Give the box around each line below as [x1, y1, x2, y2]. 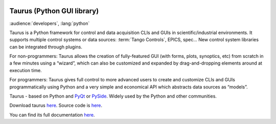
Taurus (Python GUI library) [9, 7, 99, 15]
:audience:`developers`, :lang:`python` [9, 20, 90, 26]
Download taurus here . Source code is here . [9, 102, 102, 109]
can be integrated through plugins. [9, 44, 83, 50]
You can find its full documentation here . [9, 112, 95, 118]
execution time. [9, 67, 42, 73]
